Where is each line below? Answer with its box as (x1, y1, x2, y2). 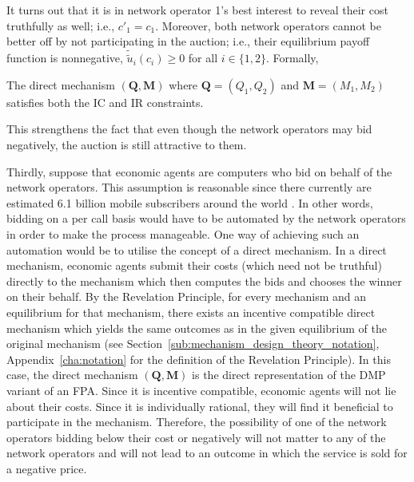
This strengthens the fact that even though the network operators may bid (6, 120, 372, 137)
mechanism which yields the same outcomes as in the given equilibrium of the (6, 319, 387, 336)
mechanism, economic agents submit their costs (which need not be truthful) (6, 257, 382, 274)
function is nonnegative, (6, 49, 123, 66)
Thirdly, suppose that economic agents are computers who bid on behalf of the (6, 163, 392, 180)
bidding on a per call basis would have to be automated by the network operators (6, 210, 406, 227)
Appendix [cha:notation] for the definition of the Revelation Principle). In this (6, 350, 391, 367)
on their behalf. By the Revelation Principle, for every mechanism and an (6, 288, 367, 305)
